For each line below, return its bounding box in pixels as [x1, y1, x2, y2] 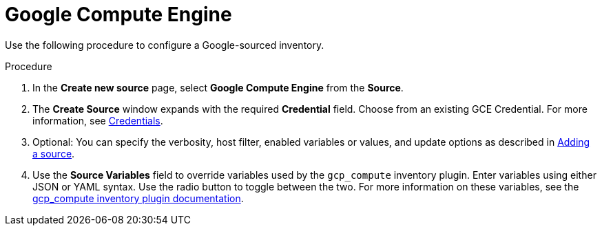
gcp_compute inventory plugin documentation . [32, 192, 244, 204]
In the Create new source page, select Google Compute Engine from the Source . [32, 81, 404, 93]
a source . [32, 147, 75, 159]
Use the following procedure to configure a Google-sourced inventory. [5, 38, 324, 51]
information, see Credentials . [32, 114, 163, 126]
